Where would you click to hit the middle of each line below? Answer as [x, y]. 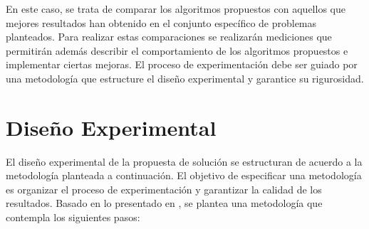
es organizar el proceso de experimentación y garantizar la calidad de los [164, 189]
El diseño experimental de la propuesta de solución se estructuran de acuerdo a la [184, 161]
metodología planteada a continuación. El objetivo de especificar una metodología [184, 175]
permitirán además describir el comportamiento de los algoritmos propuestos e [177, 50]
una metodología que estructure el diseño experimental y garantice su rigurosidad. [185, 78]
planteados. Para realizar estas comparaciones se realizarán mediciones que [169, 37]
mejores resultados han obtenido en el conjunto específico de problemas [161, 22]
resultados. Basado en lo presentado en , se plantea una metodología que [164, 203]
